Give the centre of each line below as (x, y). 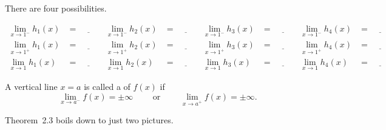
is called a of (107, 86)
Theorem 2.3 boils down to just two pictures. (89, 120)
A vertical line (31, 86)
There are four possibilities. (56, 8)
